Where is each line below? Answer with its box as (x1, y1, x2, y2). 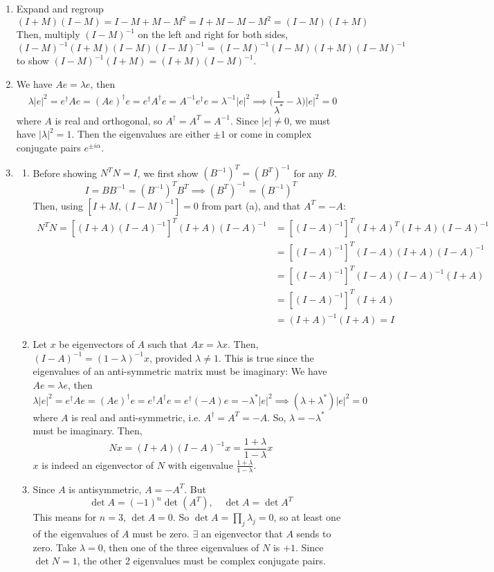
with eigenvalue (167, 457, 233, 472)
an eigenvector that (201, 526, 283, 541)
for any (293, 165, 324, 180)
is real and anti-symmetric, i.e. (71, 409, 201, 424)
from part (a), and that (201, 198, 301, 212)
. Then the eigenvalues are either (71, 127, 210, 141)
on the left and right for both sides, (138, 27, 289, 41)
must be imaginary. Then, (33, 423, 143, 438)
